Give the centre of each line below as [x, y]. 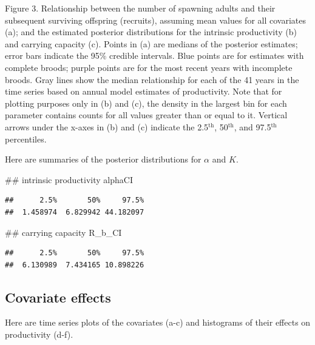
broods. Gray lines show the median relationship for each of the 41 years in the [152, 79]
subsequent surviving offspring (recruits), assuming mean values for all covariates [155, 20]
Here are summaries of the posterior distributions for [103, 159]
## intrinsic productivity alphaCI [69, 179]
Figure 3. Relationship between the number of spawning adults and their [140, 8]
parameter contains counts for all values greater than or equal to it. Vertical [146, 115]
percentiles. [26, 139]
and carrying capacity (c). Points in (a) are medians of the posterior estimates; [151, 43]
